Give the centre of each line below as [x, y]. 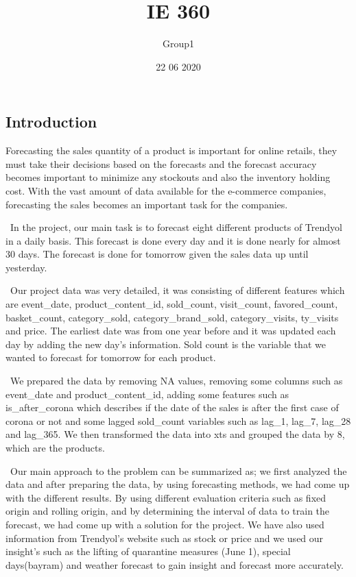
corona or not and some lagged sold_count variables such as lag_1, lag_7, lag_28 [178, 420]
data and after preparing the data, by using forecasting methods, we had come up [178, 484]
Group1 [178, 44]
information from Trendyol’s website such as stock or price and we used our [165, 538]
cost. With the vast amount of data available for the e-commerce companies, [166, 190]
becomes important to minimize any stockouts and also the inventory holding [168, 177]
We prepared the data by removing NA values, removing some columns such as [176, 381]
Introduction [51, 122]
